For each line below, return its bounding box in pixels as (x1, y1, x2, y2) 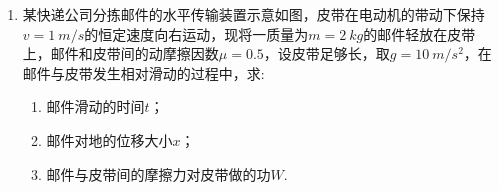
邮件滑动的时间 (46, 96, 145, 117)
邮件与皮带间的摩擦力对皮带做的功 (46, 163, 271, 184)
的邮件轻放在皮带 (363, 23, 476, 44)
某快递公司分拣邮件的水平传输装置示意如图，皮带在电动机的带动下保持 (22, 4, 485, 24)
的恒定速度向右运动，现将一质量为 (84, 23, 309, 44)
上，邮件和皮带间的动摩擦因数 (22, 43, 219, 64)
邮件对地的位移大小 (46, 129, 173, 150)
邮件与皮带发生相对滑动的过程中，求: (22, 62, 265, 83)
